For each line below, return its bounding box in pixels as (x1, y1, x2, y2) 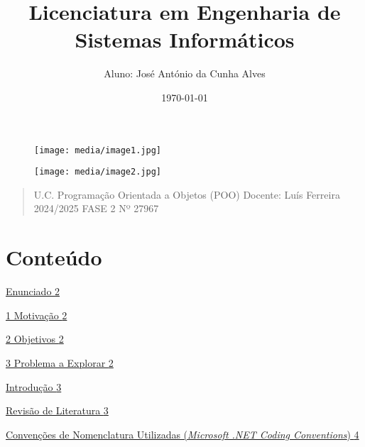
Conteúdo (6, 243, 102, 272)
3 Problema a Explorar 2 (6, 355, 114, 370)
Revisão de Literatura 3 (6, 403, 109, 418)
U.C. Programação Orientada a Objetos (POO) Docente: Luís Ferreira (33, 187, 340, 202)
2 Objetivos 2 (6, 331, 64, 346)
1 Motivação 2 (6, 307, 67, 322)
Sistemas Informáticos (75, 25, 295, 54)
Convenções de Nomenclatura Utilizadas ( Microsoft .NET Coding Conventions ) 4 (6, 426, 359, 441)
